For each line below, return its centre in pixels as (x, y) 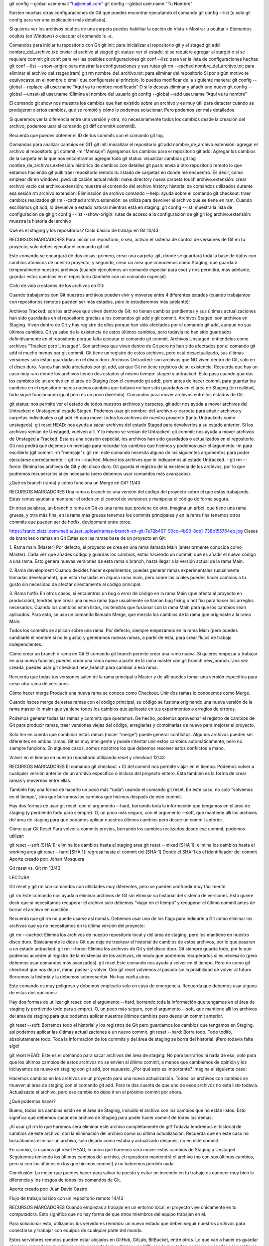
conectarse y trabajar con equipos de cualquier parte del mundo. (76, 1231)
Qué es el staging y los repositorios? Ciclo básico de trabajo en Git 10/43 (84, 230)
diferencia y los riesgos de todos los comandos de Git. (65, 1180)
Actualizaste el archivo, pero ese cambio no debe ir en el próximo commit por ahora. (96, 1092)
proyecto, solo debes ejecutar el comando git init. (60, 246)
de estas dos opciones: (33, 993)
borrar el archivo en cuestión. (39, 910)
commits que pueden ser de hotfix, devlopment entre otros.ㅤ (72, 522)
